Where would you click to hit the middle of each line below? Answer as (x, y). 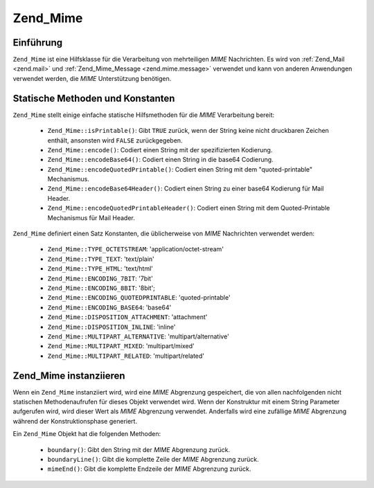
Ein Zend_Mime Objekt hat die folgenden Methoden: (87, 434)
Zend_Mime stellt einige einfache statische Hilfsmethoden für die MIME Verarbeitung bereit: (144, 115)
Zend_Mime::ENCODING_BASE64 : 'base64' (109, 307)
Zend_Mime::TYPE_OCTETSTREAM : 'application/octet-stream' (136, 249)
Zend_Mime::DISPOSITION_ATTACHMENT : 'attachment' (127, 317)
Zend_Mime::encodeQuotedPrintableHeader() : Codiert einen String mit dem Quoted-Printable (189, 208)
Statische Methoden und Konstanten (94, 98)
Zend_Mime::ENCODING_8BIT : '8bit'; (101, 288)
